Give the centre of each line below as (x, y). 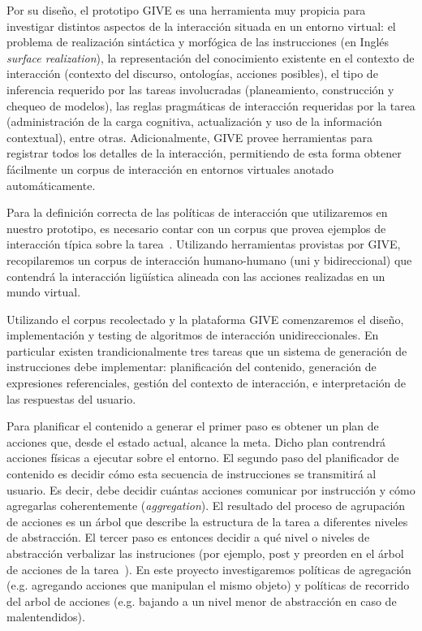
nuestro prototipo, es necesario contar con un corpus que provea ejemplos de (196, 228)
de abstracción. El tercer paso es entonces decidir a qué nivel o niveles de (188, 537)
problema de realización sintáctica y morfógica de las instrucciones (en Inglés (198, 42)
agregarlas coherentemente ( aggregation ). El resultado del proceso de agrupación (206, 506)
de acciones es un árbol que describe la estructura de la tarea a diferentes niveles (207, 521)
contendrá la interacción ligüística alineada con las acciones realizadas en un (196, 276)
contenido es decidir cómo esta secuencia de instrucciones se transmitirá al (192, 474)
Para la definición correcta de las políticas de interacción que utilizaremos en (197, 212)
